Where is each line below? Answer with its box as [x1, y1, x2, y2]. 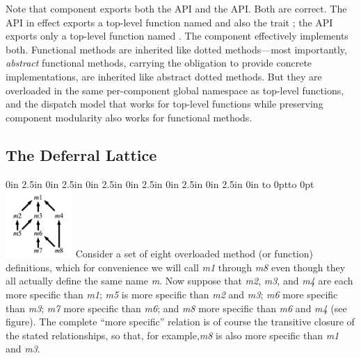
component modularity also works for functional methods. [6, 110, 252, 124]
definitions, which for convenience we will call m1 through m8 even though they [6, 259, 346, 274]
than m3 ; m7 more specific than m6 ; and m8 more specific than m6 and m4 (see [6, 300, 347, 315]
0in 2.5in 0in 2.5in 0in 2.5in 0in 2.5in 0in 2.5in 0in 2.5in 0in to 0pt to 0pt [6, 176, 314, 191]
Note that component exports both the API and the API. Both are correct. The [6, 1, 347, 15]
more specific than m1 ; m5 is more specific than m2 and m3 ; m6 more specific [6, 287, 338, 301]
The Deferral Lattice [6, 144, 157, 165]
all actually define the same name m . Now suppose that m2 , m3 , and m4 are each [6, 273, 353, 288]
